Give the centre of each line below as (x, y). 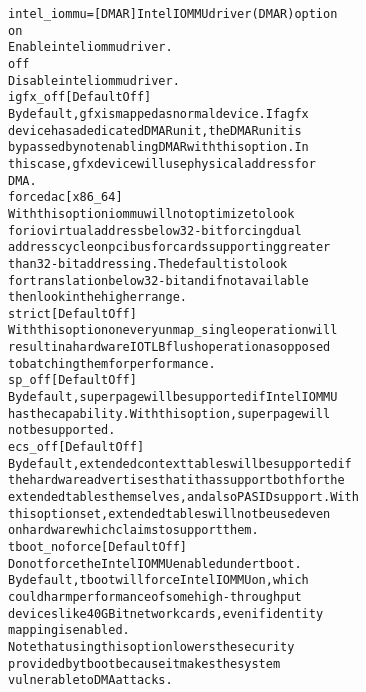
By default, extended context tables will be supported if (180, 463)
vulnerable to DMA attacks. (90, 680)
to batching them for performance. (112, 363)
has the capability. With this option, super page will (169, 413)
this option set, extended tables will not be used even (169, 513)
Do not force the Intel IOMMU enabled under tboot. (155, 563)
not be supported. (62, 430)
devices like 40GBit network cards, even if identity (166, 613)
